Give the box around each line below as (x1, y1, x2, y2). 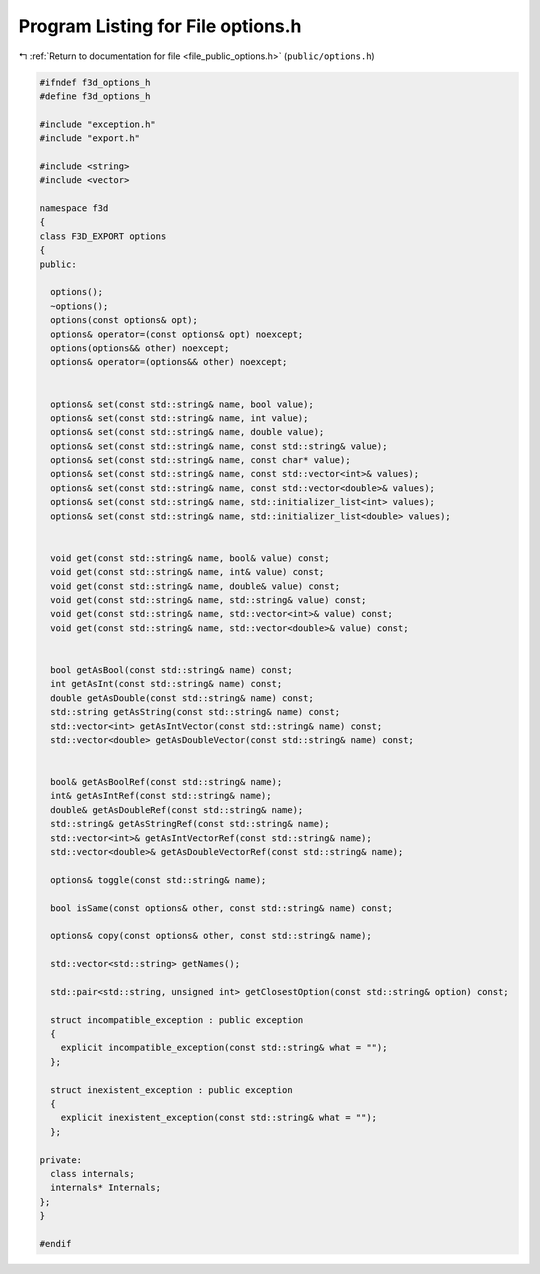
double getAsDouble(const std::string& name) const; (50, 692, 314, 704)
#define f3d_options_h (39, 90, 151, 102)
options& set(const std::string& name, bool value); (50, 398, 314, 410)
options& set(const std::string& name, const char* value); (50, 455, 351, 466)
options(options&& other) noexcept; (50, 342, 230, 354)
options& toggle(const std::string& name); (50, 874, 267, 885)
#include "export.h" (39, 133, 140, 144)
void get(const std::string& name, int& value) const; (50, 566, 325, 578)
